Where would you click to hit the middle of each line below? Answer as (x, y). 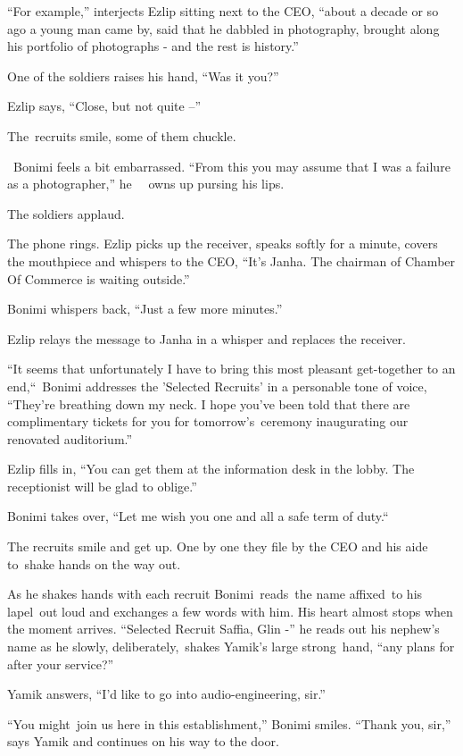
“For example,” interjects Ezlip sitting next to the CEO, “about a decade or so (223, 11)
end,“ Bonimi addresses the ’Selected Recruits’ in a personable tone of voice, (217, 386)
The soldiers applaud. (66, 213)
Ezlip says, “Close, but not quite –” (104, 106)
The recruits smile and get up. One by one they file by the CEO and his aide (218, 546)
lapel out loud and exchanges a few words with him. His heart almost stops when (230, 611)
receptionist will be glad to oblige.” (102, 486)
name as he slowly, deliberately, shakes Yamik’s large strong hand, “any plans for (231, 647)
